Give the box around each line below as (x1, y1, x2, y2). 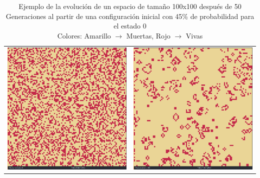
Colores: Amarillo (57, 30, 111, 40)
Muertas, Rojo (126, 30, 170, 40)
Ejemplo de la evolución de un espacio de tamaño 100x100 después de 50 (18, 1, 241, 11)
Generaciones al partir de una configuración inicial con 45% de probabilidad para (5, 10, 254, 21)
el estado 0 (113, 20, 146, 31)
